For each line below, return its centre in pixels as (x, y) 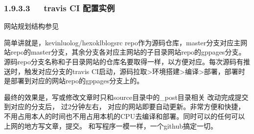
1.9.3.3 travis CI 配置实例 (59, 8)
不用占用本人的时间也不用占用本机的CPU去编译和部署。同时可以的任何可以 (125, 116)
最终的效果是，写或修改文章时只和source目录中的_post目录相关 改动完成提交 (126, 97)
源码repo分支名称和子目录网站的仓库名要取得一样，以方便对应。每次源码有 (124, 61)
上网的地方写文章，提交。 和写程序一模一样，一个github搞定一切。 (111, 125)
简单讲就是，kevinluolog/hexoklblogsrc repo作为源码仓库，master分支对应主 (122, 42)
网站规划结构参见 (31, 26)
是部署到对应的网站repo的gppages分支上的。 (74, 81)
